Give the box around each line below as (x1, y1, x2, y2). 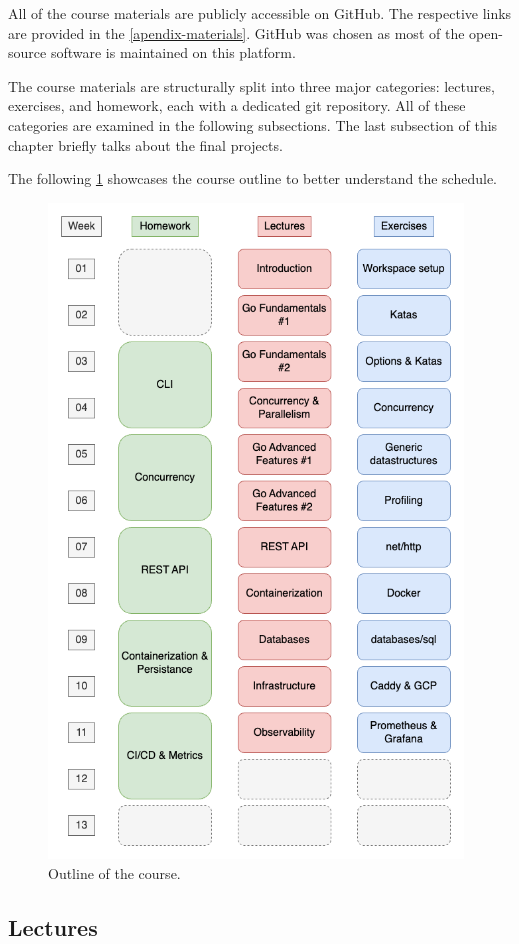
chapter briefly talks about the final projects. (8, 134, 283, 155)
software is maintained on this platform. (50, 42, 296, 63)
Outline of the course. (48, 862, 181, 883)
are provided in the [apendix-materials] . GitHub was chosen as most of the (8, 22, 465, 43)
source (8, 42, 47, 63)
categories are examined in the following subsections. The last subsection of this (8, 114, 498, 135)
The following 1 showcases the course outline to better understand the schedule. (8, 168, 498, 189)
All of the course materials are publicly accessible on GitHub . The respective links (8, 3, 512, 23)
